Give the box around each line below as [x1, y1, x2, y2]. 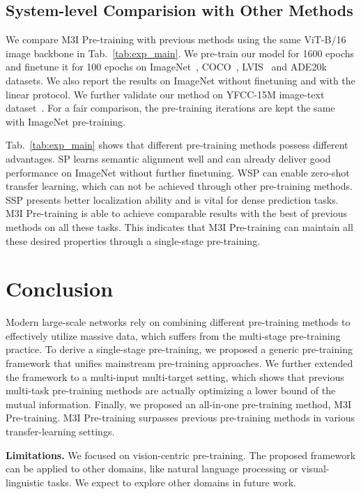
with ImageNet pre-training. [6, 114, 125, 128]
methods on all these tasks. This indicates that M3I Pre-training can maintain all [6, 219, 353, 234]
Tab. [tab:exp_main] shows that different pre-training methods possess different [6, 137, 348, 152]
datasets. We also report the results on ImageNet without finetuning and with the [6, 73, 355, 87]
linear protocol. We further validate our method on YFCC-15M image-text [6, 87, 325, 101]
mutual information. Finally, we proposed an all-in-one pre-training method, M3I [6, 396, 351, 411]
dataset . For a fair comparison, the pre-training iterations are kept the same [6, 100, 335, 115]
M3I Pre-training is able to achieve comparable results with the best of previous [6, 206, 347, 220]
